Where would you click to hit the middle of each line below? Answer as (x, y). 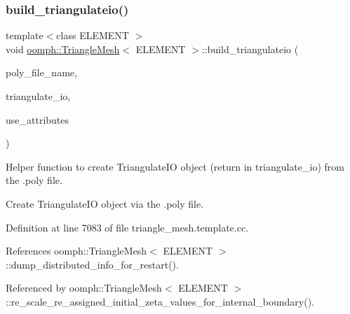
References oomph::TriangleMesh (76, 251)
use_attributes (38, 119)
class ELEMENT (93, 35)
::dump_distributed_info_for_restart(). (92, 264)
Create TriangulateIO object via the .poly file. (105, 203)
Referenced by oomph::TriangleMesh (84, 288)
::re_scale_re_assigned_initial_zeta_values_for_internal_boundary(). (160, 301)
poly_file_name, (41, 72)
